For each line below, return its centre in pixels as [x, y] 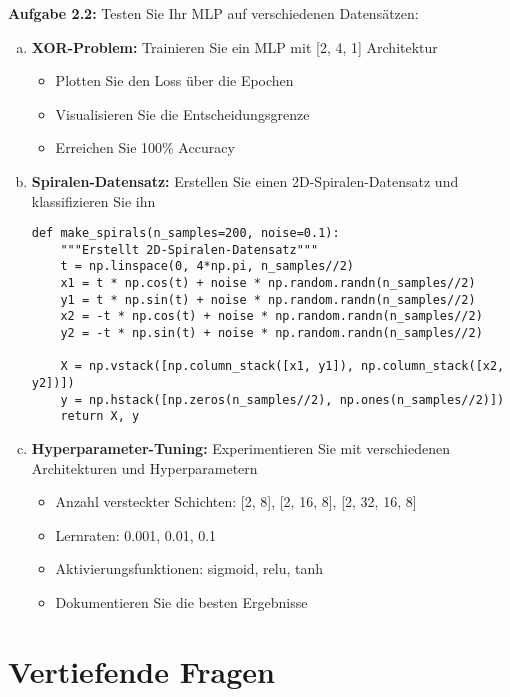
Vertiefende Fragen [141, 670]
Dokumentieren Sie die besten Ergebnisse [181, 602]
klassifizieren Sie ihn [93, 200]
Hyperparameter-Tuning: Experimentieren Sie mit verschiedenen [240, 448]
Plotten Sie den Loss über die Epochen [174, 80]
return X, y [100, 416]
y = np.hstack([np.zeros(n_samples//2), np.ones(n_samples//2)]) [282, 399]
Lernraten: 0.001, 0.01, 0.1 [136, 534]
